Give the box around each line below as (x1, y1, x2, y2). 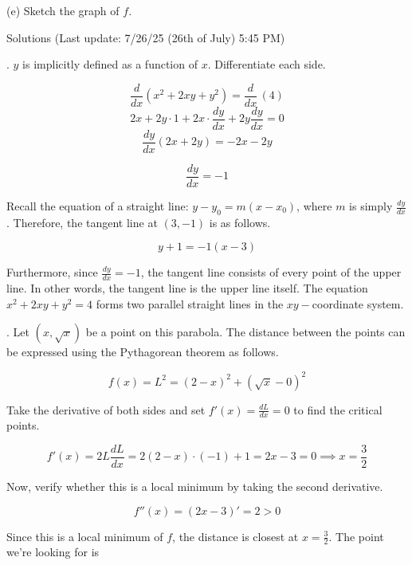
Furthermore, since (6, 264, 98, 281)
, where (296, 198, 332, 214)
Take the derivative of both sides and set (6, 401, 206, 418)
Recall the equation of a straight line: (6, 198, 189, 214)
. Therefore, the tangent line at (6, 214, 158, 230)
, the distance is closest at (172, 528, 299, 544)
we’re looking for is (6, 543, 100, 560)
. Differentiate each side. (207, 56, 326, 73)
